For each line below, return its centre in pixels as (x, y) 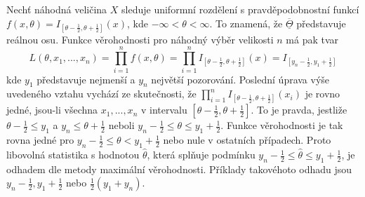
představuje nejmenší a (86, 79)
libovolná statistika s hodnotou (73, 155)
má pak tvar (312, 39)
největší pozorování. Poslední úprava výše (240, 79)
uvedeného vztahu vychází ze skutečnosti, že (101, 94)
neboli (121, 125)
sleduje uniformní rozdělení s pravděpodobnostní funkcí (240, 9)
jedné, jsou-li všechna (52, 110)
